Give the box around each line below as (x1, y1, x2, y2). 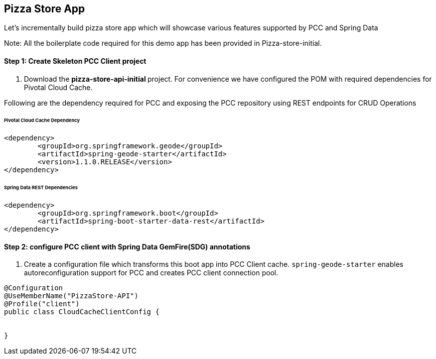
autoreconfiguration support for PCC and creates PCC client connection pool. (24, 268, 279, 277)
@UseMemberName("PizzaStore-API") (4, 292, 139, 300)
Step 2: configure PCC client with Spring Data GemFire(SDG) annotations (4, 242, 251, 251)
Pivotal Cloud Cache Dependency (4, 118, 80, 123)
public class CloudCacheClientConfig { (4, 308, 159, 316)
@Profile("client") (4, 300, 80, 308)
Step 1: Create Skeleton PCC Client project (4, 57, 146, 66)
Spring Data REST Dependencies (4, 185, 78, 191)
